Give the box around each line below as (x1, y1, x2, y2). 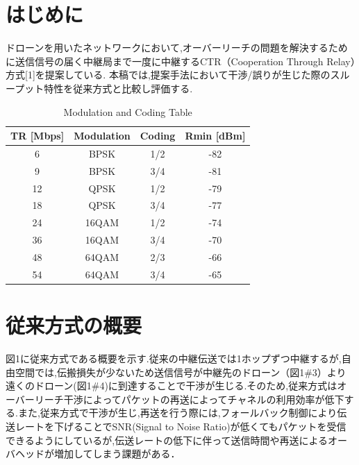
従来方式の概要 (6, 311, 142, 339)
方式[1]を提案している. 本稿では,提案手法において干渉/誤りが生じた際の (6, 67, 331, 82)
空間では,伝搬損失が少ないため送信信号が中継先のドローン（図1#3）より (15, 364, 347, 379)
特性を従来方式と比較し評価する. (44, 81, 193, 95)
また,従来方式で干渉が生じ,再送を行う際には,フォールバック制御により (17, 405, 337, 420)
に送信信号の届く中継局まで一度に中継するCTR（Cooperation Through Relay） (6, 53, 356, 68)
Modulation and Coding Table (63, 104, 192, 119)
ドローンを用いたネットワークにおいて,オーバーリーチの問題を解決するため (6, 40, 348, 55)
